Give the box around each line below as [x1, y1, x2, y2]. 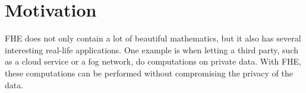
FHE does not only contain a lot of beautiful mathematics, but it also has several [5, 32, 301, 44]
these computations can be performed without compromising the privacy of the [5, 66, 293, 79]
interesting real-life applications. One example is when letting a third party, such [5, 43, 298, 56]
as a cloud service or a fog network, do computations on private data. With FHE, [5, 55, 301, 68]
